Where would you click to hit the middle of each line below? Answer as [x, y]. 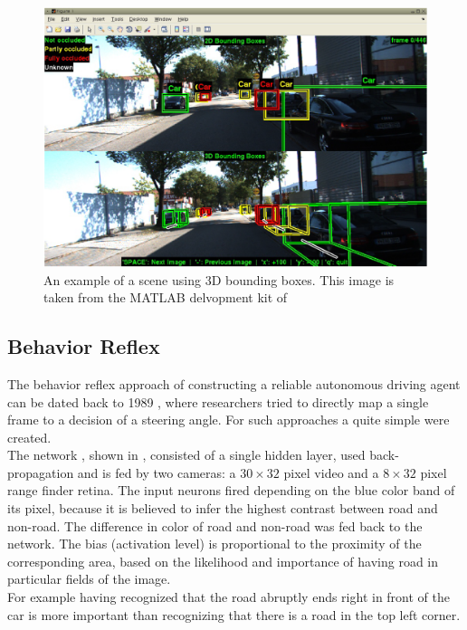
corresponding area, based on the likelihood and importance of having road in [223, 561]
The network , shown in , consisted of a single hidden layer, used [186, 455]
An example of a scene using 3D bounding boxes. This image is [219, 279]
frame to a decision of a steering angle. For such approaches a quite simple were [229, 420]
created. [29, 437]
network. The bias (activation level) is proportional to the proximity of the [214, 544]
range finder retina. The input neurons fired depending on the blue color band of [231, 490]
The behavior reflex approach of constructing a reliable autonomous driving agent [234, 383]
